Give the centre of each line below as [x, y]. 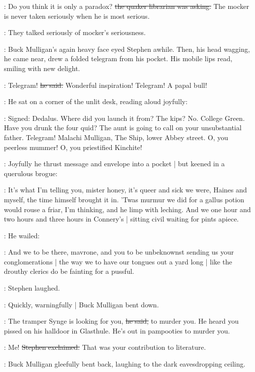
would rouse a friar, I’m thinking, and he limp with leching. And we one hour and [127, 209]
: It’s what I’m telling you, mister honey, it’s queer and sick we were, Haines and [126, 190]
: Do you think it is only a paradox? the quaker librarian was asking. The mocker [127, 6]
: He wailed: [22, 235]
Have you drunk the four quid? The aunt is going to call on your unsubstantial [123, 128]
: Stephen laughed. [32, 288]
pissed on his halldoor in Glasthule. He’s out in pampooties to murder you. [117, 330]
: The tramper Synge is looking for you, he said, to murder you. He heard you [121, 321]
